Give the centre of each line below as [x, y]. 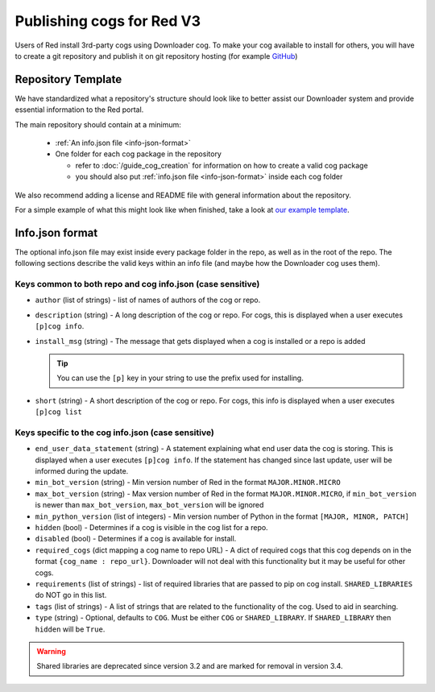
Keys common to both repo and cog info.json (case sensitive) [137, 284]
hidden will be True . [70, 629]
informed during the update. [82, 471]
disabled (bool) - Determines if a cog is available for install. [136, 539]
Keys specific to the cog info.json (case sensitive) [115, 433]
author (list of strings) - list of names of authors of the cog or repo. [148, 300]
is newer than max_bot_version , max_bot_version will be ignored [149, 505]
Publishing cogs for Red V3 [108, 21]
